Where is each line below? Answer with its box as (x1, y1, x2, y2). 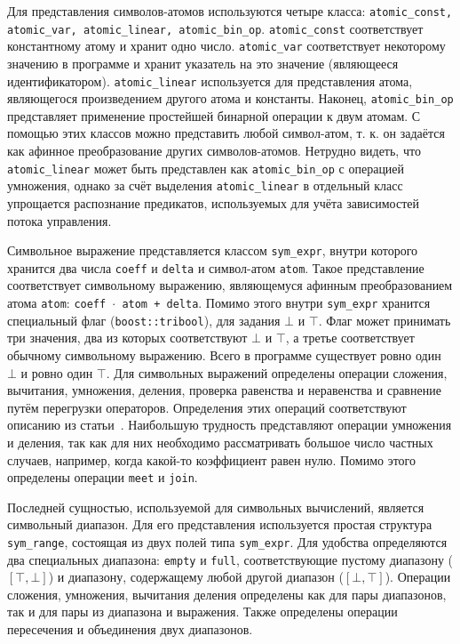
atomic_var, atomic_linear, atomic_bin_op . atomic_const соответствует (7, 19, 424, 37)
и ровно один (20, 363, 93, 382)
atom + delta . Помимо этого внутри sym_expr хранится (122, 294, 431, 312)
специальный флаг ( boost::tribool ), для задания (7, 310, 281, 329)
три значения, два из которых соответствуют (7, 328, 248, 347)
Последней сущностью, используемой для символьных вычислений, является (7, 497, 424, 516)
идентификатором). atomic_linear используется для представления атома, (7, 71, 413, 90)
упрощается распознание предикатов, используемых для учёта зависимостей (7, 193, 420, 212)
